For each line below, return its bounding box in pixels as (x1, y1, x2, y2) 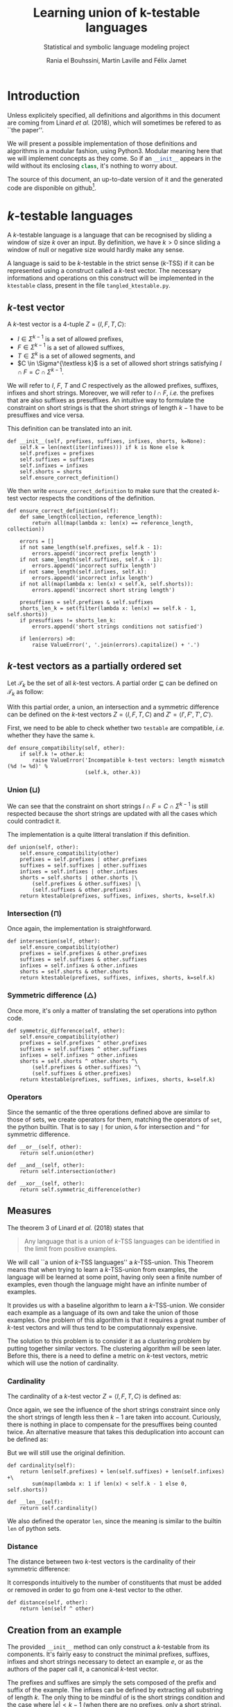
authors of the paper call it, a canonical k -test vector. (7, 1665, 159, 1674)
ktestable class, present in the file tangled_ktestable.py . (7, 281, 171, 290)
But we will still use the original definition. (7, 1449, 126, 1457)
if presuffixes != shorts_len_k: (19, 617, 116, 624)
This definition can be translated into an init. (7, 424, 133, 432)
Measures (7, 1205, 52, 1217)
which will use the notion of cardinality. (7, 1359, 119, 1367)
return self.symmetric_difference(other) (19, 1186, 141, 1193)
